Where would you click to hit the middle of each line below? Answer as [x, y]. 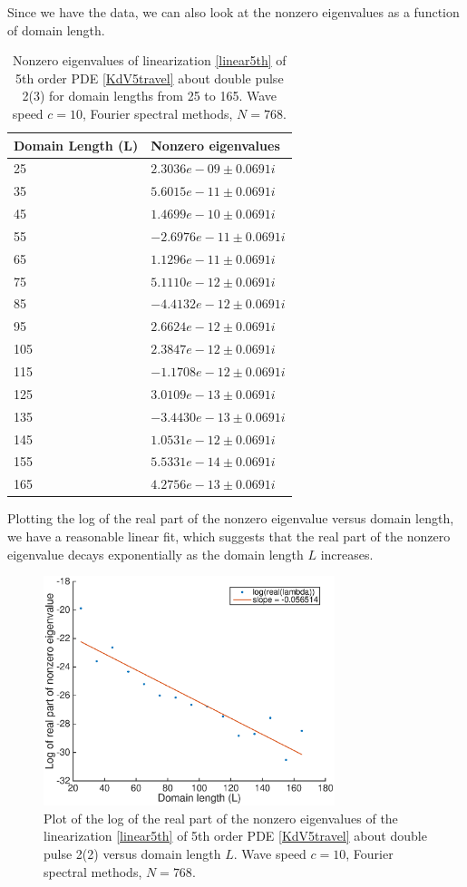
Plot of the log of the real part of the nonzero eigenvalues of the [221, 818]
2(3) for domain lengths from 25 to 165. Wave [150, 96]
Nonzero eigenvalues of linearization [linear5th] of [149, 60]
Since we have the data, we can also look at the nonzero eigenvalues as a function [233, 12]
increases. [347, 554]
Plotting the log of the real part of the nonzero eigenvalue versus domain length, [231, 518]
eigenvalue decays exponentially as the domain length [156, 554]
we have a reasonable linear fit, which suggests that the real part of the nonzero [229, 536]
